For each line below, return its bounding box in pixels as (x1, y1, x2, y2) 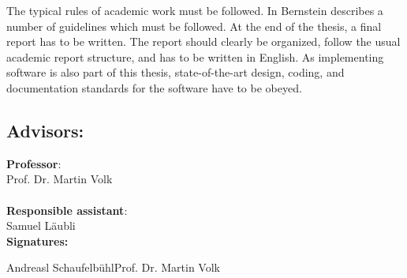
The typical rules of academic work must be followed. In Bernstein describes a (6, 2, 383, 18)
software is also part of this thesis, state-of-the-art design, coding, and (6, 64, 345, 81)
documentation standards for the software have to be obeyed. (6, 79, 302, 96)
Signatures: (6, 232, 69, 249)
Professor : (6, 155, 62, 171)
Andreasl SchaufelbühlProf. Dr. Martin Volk (6, 259, 220, 276)
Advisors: (6, 118, 84, 142)
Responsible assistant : (6, 201, 128, 218)
